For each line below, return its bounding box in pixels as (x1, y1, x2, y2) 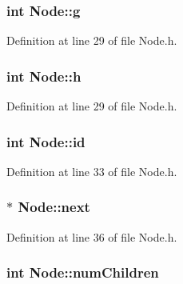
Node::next (18, 197, 90, 217)
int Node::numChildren (6, 262, 159, 282)
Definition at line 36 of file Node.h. (6, 228, 177, 245)
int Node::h (6, 66, 82, 86)
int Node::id (6, 131, 86, 151)
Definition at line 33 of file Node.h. (6, 162, 177, 179)
